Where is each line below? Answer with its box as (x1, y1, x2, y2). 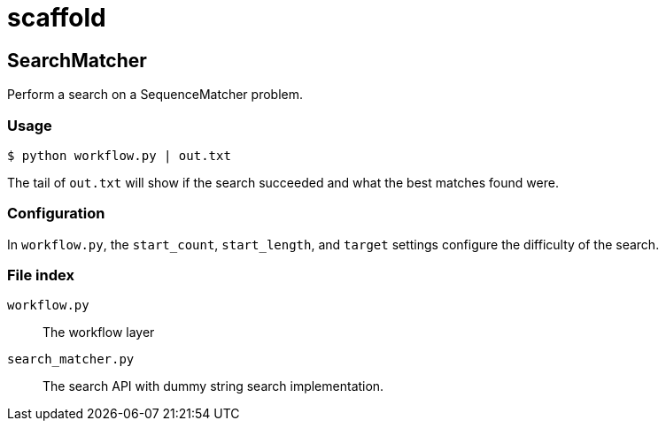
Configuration (7, 204, 105, 223)
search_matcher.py (7, 352, 135, 367)
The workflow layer (43, 325, 155, 340)
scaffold (7, 3, 106, 33)
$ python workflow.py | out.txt (7, 148, 231, 163)
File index (7, 266, 74, 285)
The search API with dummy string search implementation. (43, 378, 384, 394)
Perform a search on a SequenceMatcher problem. (7, 87, 303, 103)
